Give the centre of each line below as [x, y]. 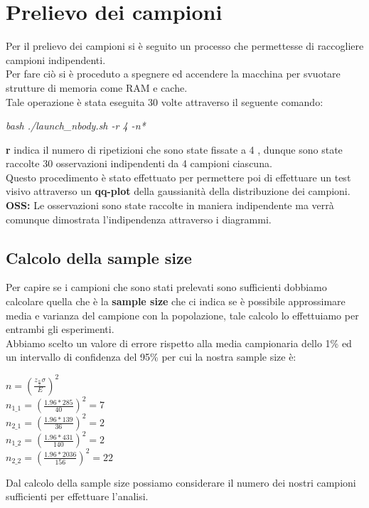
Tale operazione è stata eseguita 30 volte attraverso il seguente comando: [165, 101]
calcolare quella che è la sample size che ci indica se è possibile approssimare [176, 301]
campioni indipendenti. [56, 59]
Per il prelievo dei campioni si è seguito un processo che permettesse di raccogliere [185, 46]
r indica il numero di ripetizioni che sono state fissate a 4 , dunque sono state [174, 149]
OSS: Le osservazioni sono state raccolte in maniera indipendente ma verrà [170, 205]
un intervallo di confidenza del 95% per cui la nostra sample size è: [151, 357]
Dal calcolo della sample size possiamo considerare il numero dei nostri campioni [181, 482]
